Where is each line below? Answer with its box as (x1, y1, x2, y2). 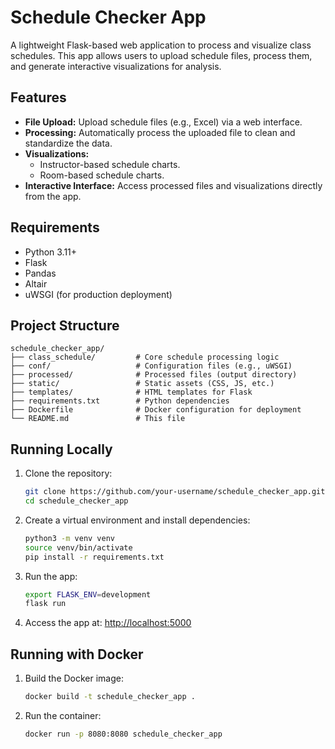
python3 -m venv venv (24, 533, 116, 543)
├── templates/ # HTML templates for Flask (10, 387, 253, 398)
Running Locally (10, 441, 113, 458)
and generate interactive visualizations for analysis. (10, 60, 222, 72)
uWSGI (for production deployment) (24, 288, 173, 300)
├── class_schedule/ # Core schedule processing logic (10, 352, 280, 363)
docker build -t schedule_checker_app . (24, 692, 196, 702)
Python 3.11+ (24, 246, 78, 258)
